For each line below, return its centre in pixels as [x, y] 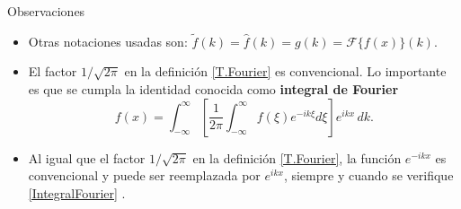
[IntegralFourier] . [77, 192]
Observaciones [46, 11]
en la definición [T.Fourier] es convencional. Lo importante [285, 71]
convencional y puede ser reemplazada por [144, 175]
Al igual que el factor [87, 157]
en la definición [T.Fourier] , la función [297, 157]
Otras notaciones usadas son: [108, 41]
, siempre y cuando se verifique [368, 175]
